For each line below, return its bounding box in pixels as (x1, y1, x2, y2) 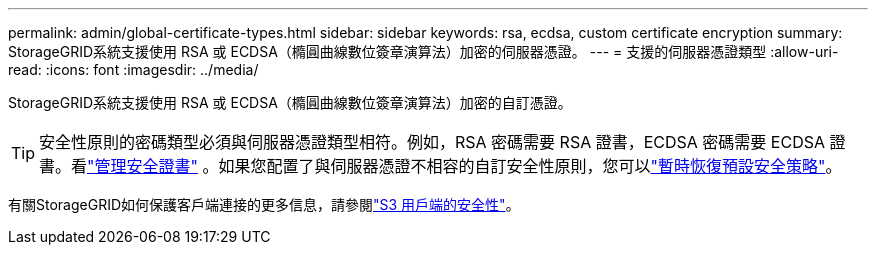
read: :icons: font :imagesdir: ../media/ (8, 61, 259, 78)
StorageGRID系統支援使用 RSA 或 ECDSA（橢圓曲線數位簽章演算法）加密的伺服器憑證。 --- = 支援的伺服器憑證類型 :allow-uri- (8, 43, 839, 60)
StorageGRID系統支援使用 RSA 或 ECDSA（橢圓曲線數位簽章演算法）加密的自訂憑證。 (8, 94, 572, 111)
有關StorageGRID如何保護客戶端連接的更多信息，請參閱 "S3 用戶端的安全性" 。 (8, 196, 520, 213)
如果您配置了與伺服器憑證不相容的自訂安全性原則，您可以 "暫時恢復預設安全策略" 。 (218, 156, 842, 176)
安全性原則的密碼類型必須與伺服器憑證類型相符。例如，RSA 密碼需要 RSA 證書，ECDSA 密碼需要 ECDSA (39, 132, 826, 152)
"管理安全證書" (87, 156, 198, 176)
